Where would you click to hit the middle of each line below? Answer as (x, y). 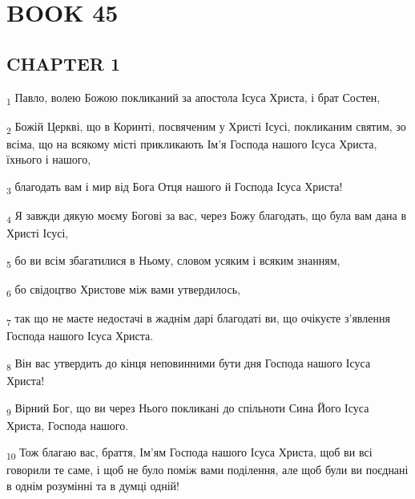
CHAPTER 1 (64, 63)
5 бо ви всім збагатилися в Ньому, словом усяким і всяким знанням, (173, 261)
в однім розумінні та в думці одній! (93, 485)
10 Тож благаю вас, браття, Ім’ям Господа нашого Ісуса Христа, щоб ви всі (189, 453)
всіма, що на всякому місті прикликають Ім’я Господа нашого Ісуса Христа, (192, 143)
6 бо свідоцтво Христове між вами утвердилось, (123, 290)
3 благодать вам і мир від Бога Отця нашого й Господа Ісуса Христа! (175, 187)
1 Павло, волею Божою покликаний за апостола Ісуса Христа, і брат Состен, (193, 98)
